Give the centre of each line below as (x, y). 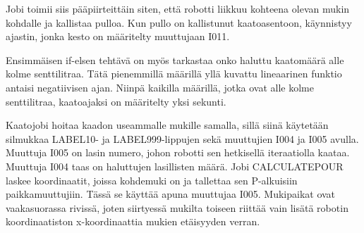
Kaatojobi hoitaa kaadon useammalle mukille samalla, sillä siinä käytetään (167, 125)
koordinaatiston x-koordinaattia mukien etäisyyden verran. (133, 221)
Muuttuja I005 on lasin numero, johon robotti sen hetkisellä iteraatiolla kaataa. (178, 152)
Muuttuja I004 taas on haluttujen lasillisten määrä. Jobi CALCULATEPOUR (175, 166)
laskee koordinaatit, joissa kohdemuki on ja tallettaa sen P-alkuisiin (152, 180)
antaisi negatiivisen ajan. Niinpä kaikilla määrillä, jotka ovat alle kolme (160, 87)
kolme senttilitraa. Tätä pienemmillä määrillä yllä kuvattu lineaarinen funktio (174, 74)
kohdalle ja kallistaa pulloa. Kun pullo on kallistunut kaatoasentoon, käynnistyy (179, 22)
